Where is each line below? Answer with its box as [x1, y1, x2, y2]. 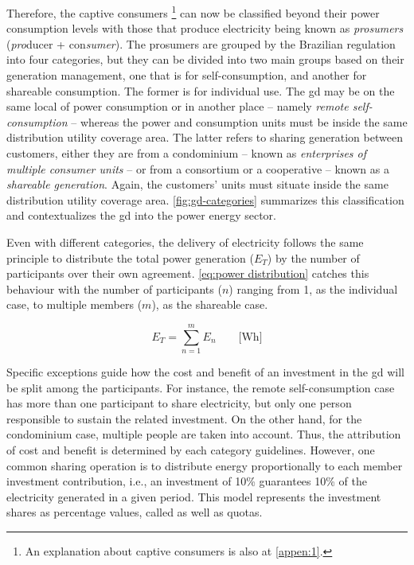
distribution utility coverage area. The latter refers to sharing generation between [6, 129, 403, 146]
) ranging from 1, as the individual [228, 280, 398, 297]
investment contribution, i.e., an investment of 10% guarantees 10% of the [6, 473, 367, 489]
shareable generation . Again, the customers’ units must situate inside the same [6, 176, 389, 193]
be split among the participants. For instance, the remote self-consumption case [6, 379, 395, 395]
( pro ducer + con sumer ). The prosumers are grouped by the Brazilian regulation [6, 35, 396, 52]
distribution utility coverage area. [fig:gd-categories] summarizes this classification [6, 191, 404, 208]
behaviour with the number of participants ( [6, 280, 222, 297]
